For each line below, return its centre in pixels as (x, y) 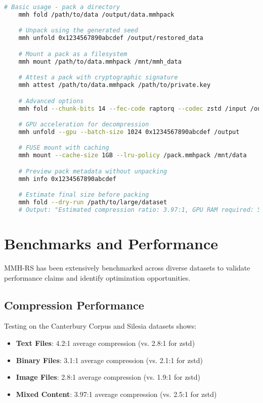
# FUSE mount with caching (64, 148)
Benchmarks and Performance (111, 243)
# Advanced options (51, 101)
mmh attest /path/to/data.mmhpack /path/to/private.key (115, 85)
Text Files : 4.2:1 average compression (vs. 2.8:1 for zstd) (105, 343)
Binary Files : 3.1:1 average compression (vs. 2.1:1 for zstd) (109, 360)
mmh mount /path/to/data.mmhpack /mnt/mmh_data (100, 61)
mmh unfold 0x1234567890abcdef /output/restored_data (111, 38)
